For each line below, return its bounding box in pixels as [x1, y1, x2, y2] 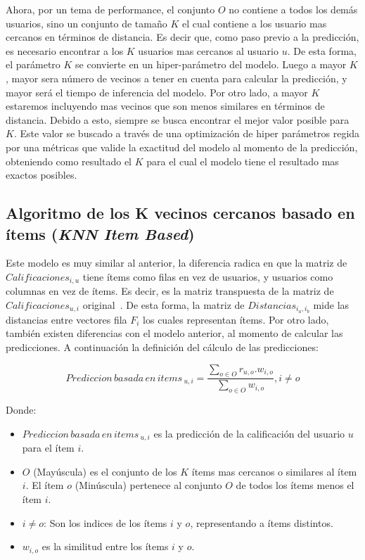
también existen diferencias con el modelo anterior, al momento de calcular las [6, 326, 343, 341]
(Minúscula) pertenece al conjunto [75, 478, 222, 492]
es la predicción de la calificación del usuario [153, 426, 345, 440]
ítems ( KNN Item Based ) [6, 222, 195, 244]
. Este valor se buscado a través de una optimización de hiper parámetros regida [13, 126, 360, 141]
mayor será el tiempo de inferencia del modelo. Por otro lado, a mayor [6, 84, 308, 99]
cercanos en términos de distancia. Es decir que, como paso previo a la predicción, [6, 30, 359, 44]
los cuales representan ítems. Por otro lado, [143, 312, 329, 326]
